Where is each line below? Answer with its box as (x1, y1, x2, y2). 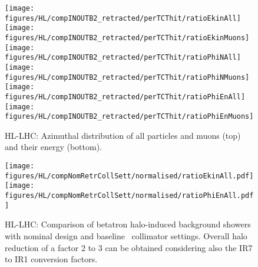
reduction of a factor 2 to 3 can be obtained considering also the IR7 (5, 241, 253, 253)
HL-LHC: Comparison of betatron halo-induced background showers (5, 218, 251, 230)
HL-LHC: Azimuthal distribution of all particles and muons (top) (5, 129, 241, 141)
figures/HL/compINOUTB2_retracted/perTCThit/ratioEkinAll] (5, 14, 241, 22)
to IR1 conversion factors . (5, 253, 98, 265)
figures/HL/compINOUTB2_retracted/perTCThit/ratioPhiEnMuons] (5, 112, 254, 121)
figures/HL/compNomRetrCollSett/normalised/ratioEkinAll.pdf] (5, 171, 254, 180)
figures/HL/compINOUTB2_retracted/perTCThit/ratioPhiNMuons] (5, 73, 250, 82)
